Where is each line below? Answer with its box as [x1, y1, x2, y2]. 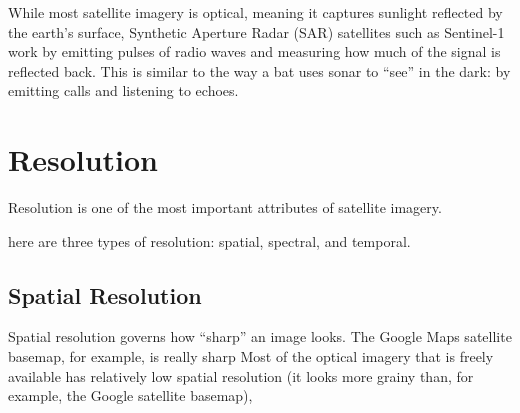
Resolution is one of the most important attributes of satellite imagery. [8, 197, 442, 218]
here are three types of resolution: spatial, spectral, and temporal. [8, 230, 411, 251]
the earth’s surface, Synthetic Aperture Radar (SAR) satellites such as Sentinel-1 [8, 21, 505, 42]
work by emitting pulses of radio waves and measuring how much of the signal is [8, 41, 501, 62]
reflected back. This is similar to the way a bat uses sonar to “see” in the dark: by [8, 60, 511, 81]
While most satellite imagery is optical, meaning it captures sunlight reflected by [8, 2, 503, 22]
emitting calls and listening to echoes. [8, 80, 239, 101]
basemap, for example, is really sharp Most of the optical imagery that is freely [8, 346, 494, 367]
